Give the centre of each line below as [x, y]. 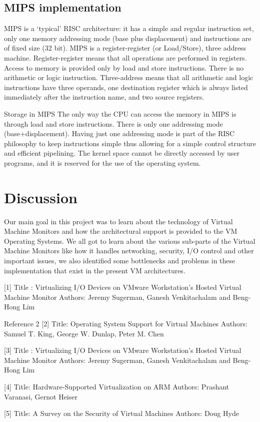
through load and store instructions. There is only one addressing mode [113, 123]
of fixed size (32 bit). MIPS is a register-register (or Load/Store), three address [125, 48]
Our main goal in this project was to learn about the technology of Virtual [118, 221]
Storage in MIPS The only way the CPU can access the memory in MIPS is [120, 113]
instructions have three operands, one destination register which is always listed [126, 87]
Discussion [41, 197]
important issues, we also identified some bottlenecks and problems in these [120, 261]
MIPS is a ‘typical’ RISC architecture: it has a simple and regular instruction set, [129, 28]
